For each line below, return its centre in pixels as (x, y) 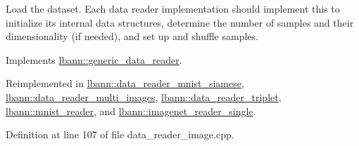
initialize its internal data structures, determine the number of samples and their (180, 22)
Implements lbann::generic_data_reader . (94, 59)
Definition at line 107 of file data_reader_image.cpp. (120, 134)
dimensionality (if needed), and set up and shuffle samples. (132, 36)
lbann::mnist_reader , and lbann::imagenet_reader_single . (131, 111)
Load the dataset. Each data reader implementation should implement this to (173, 8)
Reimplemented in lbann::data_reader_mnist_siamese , (125, 83)
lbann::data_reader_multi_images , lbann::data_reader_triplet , (144, 97)
